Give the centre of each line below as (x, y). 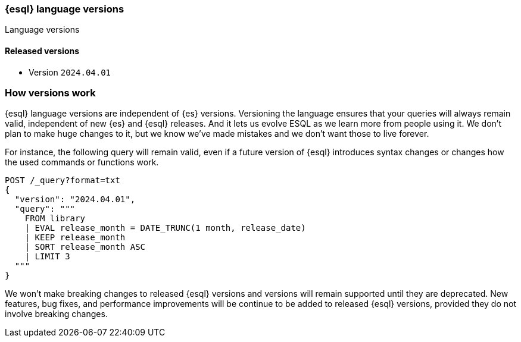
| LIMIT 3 (47, 257)
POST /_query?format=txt (63, 181)
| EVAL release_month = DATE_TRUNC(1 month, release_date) (165, 228)
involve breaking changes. (56, 314)
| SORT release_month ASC (85, 247)
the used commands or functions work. (82, 162)
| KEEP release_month (75, 238)
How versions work (50, 92)
